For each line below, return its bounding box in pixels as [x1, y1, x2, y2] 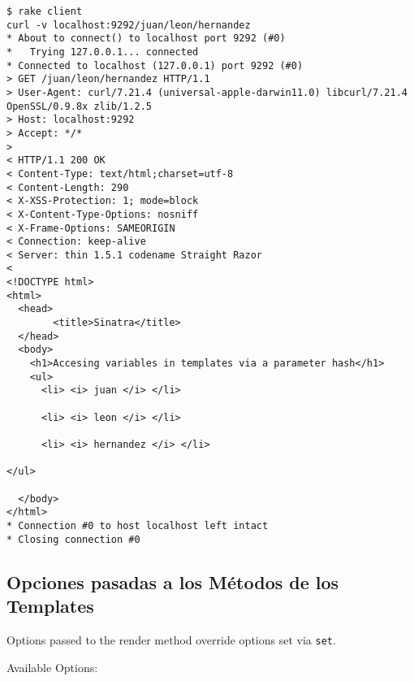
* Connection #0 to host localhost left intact [6, 519, 269, 531]
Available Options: [6, 658, 98, 675]
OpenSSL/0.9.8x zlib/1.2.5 [6, 100, 152, 112]
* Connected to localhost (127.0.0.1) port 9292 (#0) [6, 59, 304, 72]
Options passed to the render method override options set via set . [6, 631, 336, 648]
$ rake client [6, 6, 83, 17]
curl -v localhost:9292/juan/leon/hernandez [6, 19, 251, 31]
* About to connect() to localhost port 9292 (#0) [6, 33, 286, 45]
